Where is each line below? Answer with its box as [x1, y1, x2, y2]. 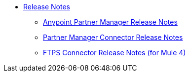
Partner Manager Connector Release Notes [43, 33, 183, 41]
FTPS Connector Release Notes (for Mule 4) [43, 48, 186, 57]
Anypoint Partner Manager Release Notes [43, 18, 178, 26]
